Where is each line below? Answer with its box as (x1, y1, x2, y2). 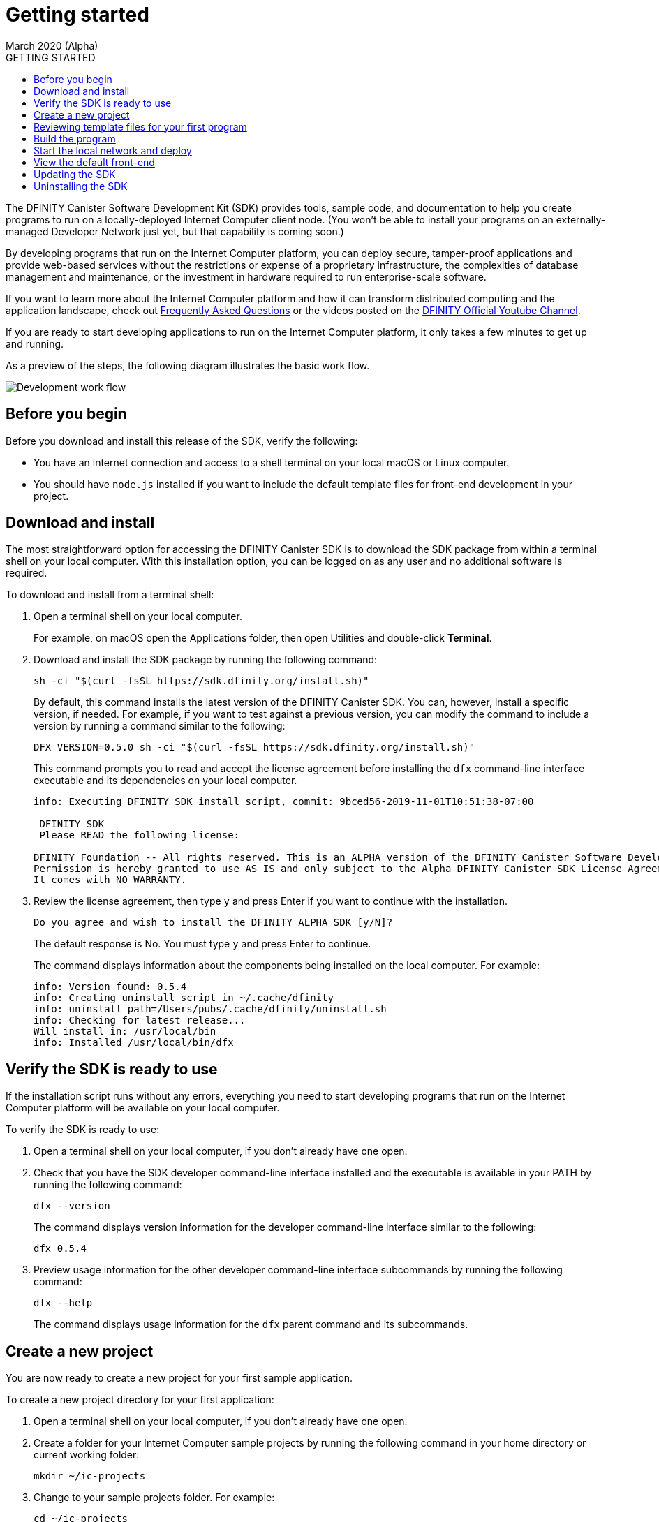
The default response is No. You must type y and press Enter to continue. (34, 938, 371, 950)
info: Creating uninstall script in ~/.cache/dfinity (34, 992, 334, 1004)
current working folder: (34, 1449, 140, 1461)
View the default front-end (34, 156, 155, 168)
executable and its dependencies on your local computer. (34, 774, 297, 787)
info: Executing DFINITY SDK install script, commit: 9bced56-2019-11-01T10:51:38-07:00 (34, 796, 534, 808)
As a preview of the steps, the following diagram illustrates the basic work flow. (6, 359, 370, 371)
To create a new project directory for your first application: (6, 1394, 274, 1406)
